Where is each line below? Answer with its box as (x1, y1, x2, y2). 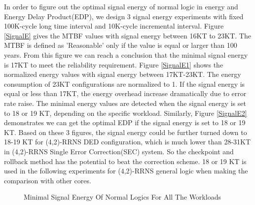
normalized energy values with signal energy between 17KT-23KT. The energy (4, 69, 241, 79)
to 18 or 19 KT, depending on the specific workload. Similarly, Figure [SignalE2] (4, 107, 247, 118)
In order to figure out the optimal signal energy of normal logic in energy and (4, 1, 238, 11)
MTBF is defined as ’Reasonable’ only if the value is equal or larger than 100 (4, 40, 237, 50)
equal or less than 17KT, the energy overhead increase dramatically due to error (4, 88, 247, 99)
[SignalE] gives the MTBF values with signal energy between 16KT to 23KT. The (4, 30, 251, 40)
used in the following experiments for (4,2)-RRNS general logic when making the (4, 166, 248, 176)
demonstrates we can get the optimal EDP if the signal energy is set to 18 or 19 (4, 117, 246, 128)
